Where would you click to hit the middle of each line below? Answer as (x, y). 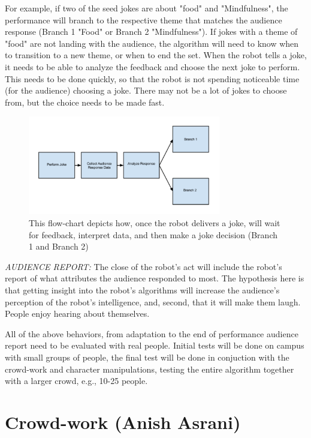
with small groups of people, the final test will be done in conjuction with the (147, 357)
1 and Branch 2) (59, 246)
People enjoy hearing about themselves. (77, 313)
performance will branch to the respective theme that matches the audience (144, 19)
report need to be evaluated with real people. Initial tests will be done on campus (155, 345)
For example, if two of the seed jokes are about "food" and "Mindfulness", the (147, 8)
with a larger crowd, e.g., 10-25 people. (76, 381)
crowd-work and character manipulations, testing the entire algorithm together (150, 369)
